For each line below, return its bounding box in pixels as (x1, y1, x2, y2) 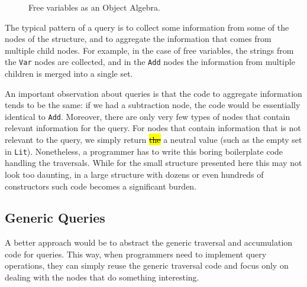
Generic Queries (5, 208, 105, 227)
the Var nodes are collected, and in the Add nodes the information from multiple (5, 56, 295, 68)
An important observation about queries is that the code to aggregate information (5, 87, 302, 99)
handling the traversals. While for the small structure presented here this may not (5, 156, 302, 169)
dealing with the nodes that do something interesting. (5, 271, 199, 283)
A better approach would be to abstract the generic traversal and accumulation (5, 236, 293, 249)
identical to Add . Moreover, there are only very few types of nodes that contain (5, 110, 290, 122)
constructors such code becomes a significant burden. (5, 180, 197, 192)
